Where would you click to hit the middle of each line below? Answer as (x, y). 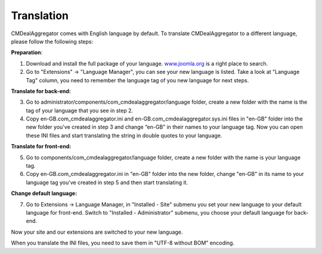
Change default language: (44, 193)
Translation (40, 16)
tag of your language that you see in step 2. (80, 110)
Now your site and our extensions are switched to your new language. (97, 232)
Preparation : (27, 52)
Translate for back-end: (41, 91)
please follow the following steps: (52, 41)
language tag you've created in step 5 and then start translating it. (107, 182)
